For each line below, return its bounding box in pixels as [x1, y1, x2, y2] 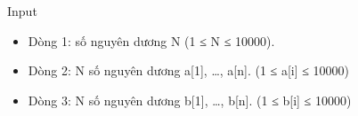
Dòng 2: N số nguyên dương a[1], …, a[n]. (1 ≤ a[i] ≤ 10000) [28, 61, 350, 80]
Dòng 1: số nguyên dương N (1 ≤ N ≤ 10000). [28, 31, 275, 50]
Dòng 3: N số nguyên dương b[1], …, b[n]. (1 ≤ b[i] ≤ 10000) [28, 90, 352, 109]
